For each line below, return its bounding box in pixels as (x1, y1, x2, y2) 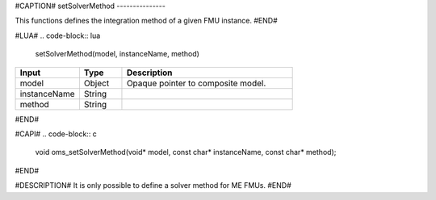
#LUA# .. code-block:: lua (15, 31, 101, 40)
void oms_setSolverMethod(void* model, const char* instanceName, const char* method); (35, 148, 337, 157)
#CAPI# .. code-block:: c (15, 129, 97, 139)
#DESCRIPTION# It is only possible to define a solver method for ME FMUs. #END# (15, 181, 291, 190)
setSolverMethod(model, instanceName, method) (35, 49, 199, 59)
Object (83, 77, 110, 89)
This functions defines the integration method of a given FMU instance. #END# (15, 16, 278, 26)
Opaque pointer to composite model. (126, 77, 266, 89)
